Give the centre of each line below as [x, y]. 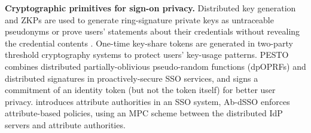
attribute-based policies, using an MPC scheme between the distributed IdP [144, 113]
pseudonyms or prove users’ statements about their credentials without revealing [153, 31]
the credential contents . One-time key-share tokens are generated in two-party [149, 43]
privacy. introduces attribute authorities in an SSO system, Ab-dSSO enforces [147, 101]
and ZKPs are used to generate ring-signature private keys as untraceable [139, 19]
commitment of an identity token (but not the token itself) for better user [140, 90]
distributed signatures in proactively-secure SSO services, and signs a [132, 78]
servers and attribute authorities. [65, 124]
